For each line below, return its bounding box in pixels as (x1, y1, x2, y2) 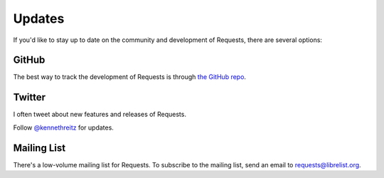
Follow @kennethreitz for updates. (13, 123, 114, 132)
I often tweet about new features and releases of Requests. (13, 110, 186, 119)
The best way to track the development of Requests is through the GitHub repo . (13, 73, 247, 81)
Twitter (13, 91, 46, 103)
